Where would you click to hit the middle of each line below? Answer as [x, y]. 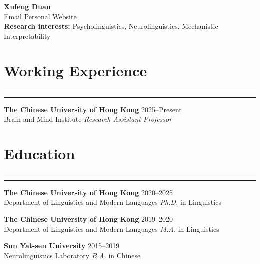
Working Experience [76, 70]
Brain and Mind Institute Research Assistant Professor [88, 119]
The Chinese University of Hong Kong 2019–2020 [88, 219]
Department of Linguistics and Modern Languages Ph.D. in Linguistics [113, 202]
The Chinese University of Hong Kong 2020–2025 [88, 192]
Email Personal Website [40, 16]
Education [40, 153]
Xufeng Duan [27, 6]
